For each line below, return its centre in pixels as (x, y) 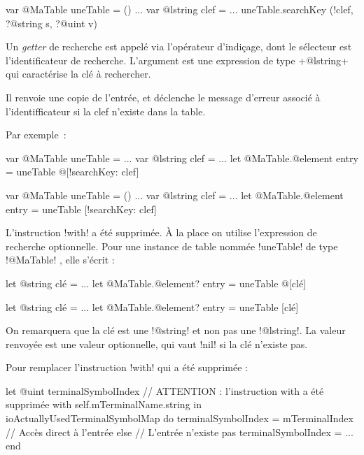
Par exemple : (36, 135)
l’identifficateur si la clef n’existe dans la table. (106, 111)
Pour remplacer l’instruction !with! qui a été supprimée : (127, 367)
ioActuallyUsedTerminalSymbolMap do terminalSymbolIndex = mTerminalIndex (180, 418)
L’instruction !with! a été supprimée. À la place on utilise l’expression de (161, 232)
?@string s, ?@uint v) (51, 23)
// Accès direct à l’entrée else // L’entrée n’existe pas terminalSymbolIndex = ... (180, 432)
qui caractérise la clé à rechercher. (78, 74)
